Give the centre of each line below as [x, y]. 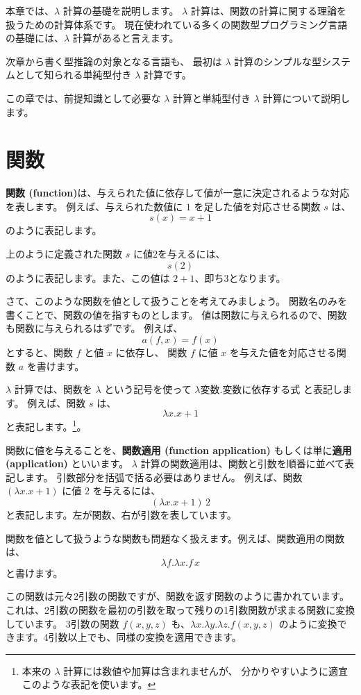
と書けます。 [34, 572]
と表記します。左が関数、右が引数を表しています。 [121, 515]
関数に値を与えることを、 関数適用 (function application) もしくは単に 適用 [179, 450]
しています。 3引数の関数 [62, 623]
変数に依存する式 [261, 391]
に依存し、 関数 [151, 352]
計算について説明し [307, 98]
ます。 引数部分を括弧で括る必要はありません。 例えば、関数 [163, 477]
